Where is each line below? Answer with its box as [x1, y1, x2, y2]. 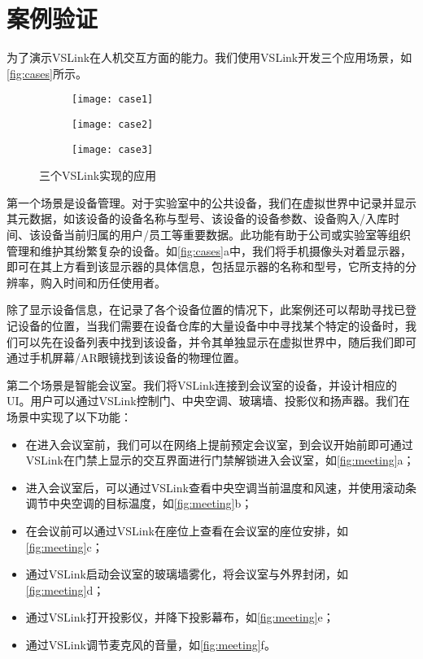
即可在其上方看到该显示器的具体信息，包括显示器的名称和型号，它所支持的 [7, 258, 405, 275]
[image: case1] [72, 94, 154, 106]
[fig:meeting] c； [25, 538, 103, 555]
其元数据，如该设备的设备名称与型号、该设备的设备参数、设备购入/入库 [7, 210, 388, 227]
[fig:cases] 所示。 [7, 64, 87, 81]
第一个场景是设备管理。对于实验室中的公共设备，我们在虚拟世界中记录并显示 [7, 194, 416, 211]
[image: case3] [72, 143, 154, 155]
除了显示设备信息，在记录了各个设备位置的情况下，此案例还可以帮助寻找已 [7, 301, 405, 318]
